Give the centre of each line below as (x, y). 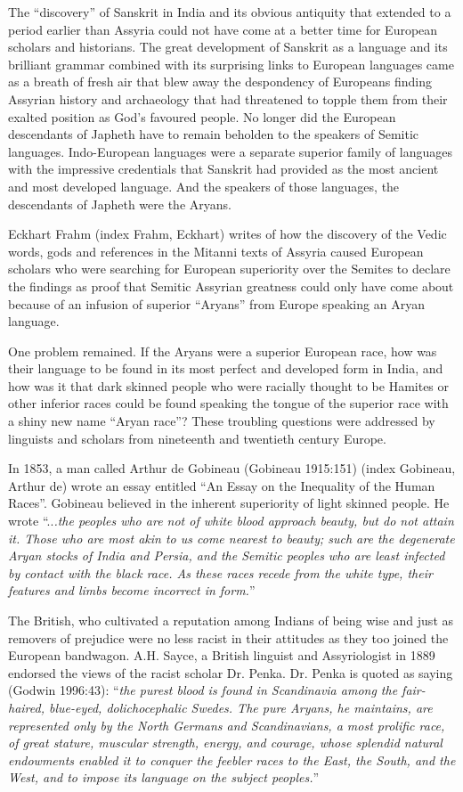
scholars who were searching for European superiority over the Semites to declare (229, 269)
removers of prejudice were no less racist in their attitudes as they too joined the (228, 637)
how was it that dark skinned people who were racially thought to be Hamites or (229, 385)
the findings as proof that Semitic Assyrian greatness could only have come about (231, 286)
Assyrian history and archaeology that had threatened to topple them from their (228, 98)
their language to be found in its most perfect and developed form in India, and (226, 368)
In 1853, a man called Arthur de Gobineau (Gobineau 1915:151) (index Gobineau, (232, 468)
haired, (26, 707)
